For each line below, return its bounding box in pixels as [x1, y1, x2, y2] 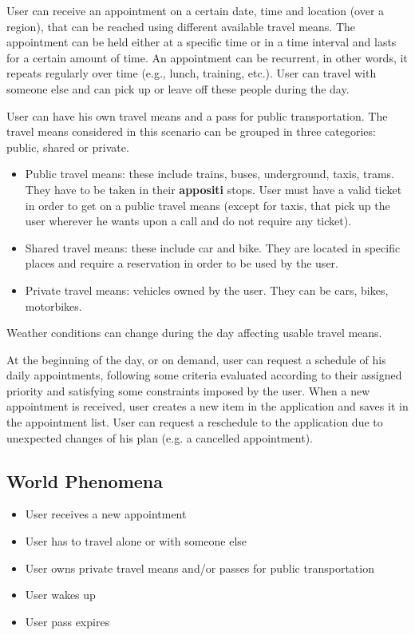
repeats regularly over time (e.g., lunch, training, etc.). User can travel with [6, 65, 377, 81]
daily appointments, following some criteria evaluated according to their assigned [6, 367, 402, 383]
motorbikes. [25, 297, 82, 314]
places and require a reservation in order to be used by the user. [25, 255, 338, 272]
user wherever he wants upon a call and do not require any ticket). [25, 212, 352, 229]
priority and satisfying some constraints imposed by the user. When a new [6, 382, 370, 399]
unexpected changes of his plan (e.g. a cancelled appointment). [6, 429, 313, 446]
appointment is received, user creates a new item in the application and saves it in [6, 398, 409, 415]
